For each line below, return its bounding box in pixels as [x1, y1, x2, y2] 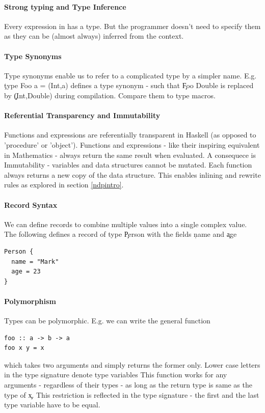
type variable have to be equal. [4, 399, 100, 410]
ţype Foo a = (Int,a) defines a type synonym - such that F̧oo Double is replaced [4, 80, 254, 91]
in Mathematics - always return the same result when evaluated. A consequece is [4, 149, 256, 160]
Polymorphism [4, 295, 56, 306]
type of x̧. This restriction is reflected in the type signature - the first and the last [4, 389, 259, 400]
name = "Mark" [11, 258, 59, 265]
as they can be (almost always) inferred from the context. [4, 31, 184, 41]
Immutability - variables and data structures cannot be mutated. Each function [4, 159, 252, 170]
